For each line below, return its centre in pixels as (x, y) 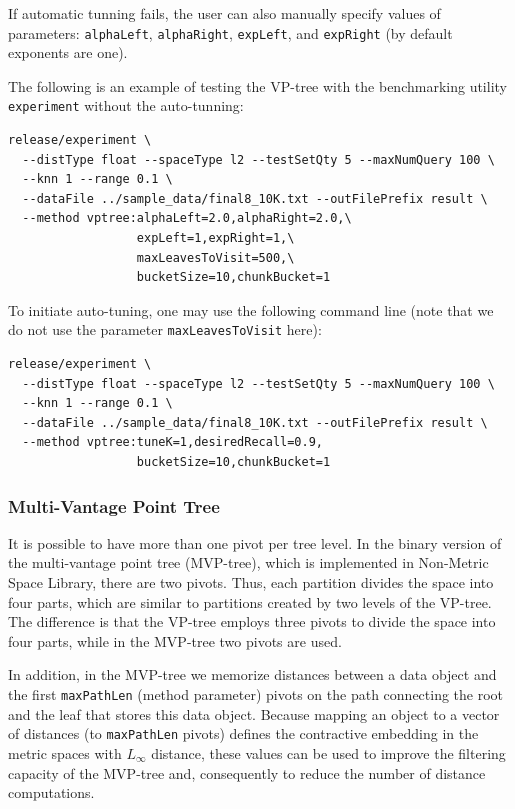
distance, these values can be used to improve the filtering (328, 752)
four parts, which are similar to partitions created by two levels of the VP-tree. (250, 601)
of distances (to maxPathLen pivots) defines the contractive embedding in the (243, 733)
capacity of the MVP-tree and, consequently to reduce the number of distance (247, 772)
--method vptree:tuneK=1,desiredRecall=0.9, (172, 442)
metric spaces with (65, 752)
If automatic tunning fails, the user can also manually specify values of (224, 13)
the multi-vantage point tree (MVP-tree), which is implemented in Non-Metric (248, 562)
